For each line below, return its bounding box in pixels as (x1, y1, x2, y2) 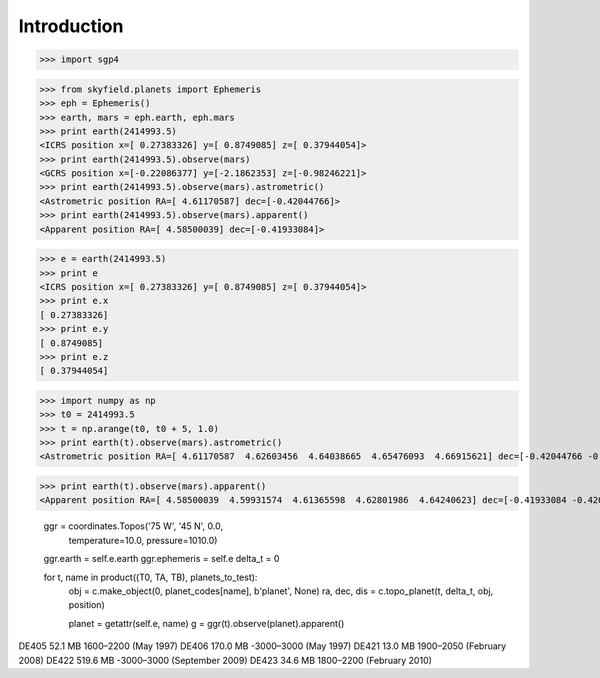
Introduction (18, 15, 124, 37)
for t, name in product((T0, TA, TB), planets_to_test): (43, 571, 258, 583)
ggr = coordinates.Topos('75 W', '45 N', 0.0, (43, 520, 224, 532)
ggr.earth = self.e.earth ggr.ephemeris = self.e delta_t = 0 (43, 553, 280, 565)
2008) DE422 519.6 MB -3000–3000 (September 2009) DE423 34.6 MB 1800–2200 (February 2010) (18, 654, 432, 666)
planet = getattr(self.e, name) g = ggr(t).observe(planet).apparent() (68, 617, 345, 629)
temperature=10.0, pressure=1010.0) (68, 534, 218, 546)
